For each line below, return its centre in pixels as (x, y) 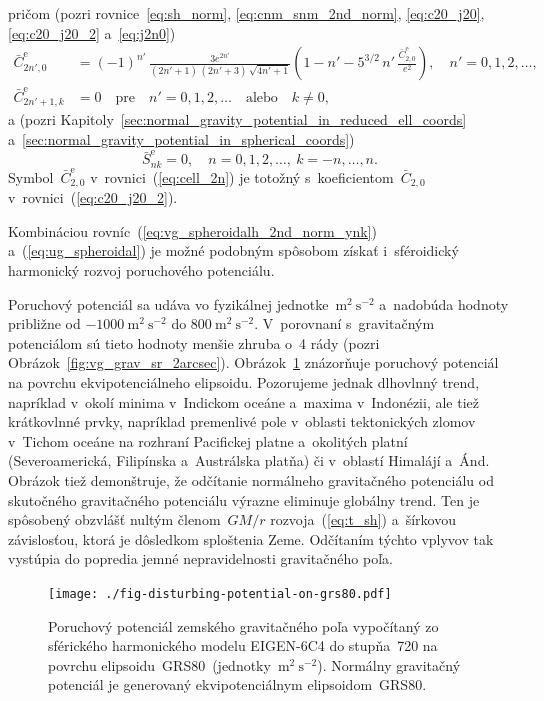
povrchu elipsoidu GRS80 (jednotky (159, 664)
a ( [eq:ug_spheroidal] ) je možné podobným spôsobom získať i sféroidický (233, 250)
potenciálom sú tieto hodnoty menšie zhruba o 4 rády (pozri (194, 342)
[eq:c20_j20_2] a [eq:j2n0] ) (92, 32)
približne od (44, 323)
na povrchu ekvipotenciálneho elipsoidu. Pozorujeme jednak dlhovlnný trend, (244, 381)
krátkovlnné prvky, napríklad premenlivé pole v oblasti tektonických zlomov (242, 421)
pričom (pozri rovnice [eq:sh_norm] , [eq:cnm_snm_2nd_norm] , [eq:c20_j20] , (246, 13)
